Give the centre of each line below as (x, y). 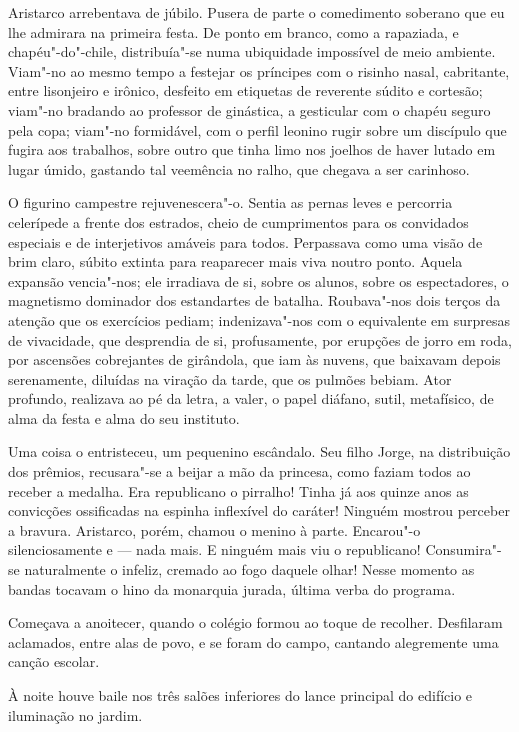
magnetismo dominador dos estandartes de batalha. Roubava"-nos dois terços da (254, 300)
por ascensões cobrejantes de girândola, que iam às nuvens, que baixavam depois (254, 359)
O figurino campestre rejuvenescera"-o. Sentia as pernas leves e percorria (230, 202)
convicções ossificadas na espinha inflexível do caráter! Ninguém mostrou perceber (259, 510)
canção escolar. (54, 661)
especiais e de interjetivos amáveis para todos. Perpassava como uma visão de (245, 241)
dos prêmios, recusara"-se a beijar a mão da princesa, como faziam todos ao (239, 471)
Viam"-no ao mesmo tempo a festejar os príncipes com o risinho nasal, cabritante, (259, 70)
